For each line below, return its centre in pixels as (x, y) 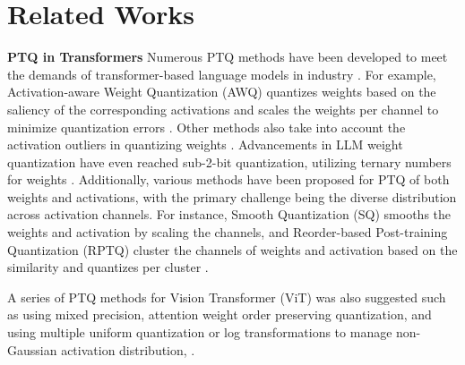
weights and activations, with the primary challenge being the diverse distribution (232, 196)
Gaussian (32, 349)
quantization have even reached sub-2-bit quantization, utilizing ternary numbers (229, 161)
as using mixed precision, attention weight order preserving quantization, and (220, 314)
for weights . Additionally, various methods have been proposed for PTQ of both (228, 179)
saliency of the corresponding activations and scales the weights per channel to (223, 109)
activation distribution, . (128, 349)
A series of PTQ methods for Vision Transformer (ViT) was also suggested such (227, 297)
